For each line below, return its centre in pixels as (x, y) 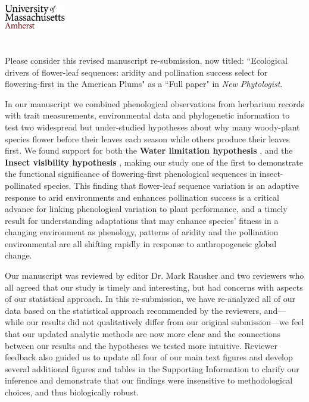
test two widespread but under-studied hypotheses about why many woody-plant (152, 127)
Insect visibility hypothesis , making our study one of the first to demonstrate (154, 162)
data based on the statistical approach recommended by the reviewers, (133, 310)
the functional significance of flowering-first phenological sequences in (131, 174)
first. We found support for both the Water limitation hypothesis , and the (149, 150)
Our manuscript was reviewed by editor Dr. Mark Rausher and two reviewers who (154, 275)
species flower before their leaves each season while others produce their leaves (147, 138)
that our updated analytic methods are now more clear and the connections (143, 334)
